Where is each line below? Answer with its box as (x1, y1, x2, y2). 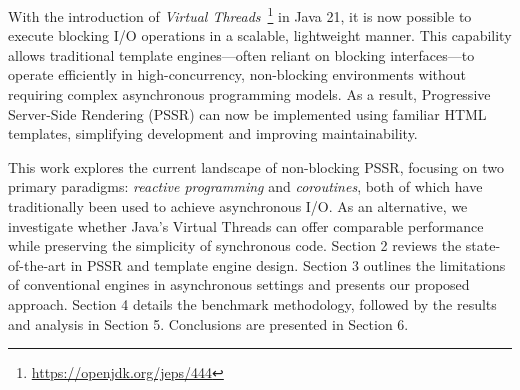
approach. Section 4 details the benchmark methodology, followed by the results (8, 293, 497, 314)
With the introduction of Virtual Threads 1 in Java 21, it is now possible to (8, 3, 472, 26)
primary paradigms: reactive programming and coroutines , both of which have (8, 176, 483, 197)
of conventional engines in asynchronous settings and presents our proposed (8, 274, 470, 295)
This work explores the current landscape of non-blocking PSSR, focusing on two (8, 156, 504, 177)
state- (465, 235, 501, 256)
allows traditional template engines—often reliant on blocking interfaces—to (8, 44, 475, 65)
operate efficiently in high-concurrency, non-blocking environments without (8, 64, 466, 85)
